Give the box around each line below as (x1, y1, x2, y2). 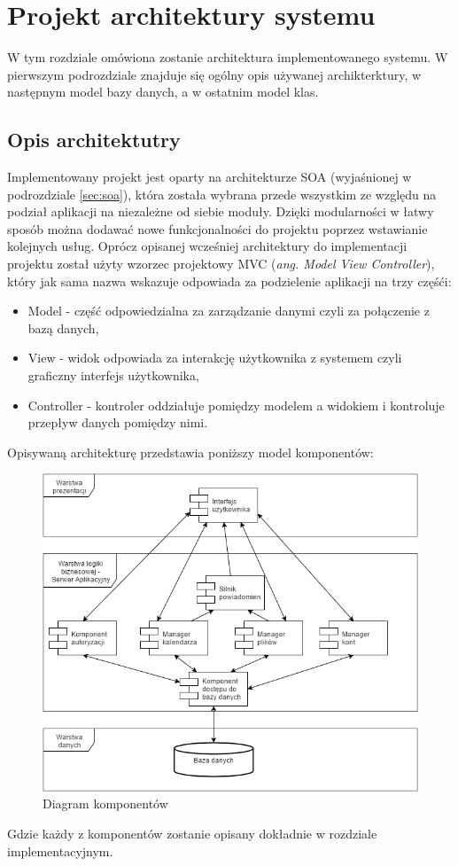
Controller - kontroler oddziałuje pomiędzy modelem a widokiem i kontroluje (27, 395, 445, 414)
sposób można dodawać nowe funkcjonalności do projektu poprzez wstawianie (7, 219, 428, 238)
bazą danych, (27, 318, 99, 337)
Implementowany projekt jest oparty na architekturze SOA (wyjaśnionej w (7, 168, 412, 186)
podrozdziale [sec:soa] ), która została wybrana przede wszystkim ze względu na (7, 184, 437, 203)
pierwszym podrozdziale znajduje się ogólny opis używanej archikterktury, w (7, 65, 422, 83)
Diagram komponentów (43, 794, 168, 813)
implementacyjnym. (7, 841, 113, 860)
